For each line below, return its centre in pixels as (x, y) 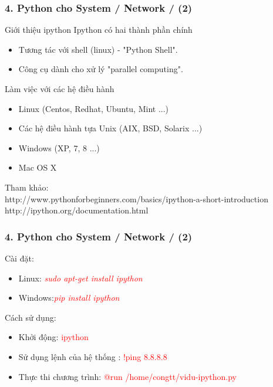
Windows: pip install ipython (69, 298)
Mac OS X (38, 167)
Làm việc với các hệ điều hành (60, 89)
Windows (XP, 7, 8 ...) (59, 147)
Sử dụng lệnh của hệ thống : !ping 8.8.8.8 (93, 356)
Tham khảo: (27, 187)
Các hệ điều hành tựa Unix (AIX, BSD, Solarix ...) (110, 128)
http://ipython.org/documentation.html (77, 210)
